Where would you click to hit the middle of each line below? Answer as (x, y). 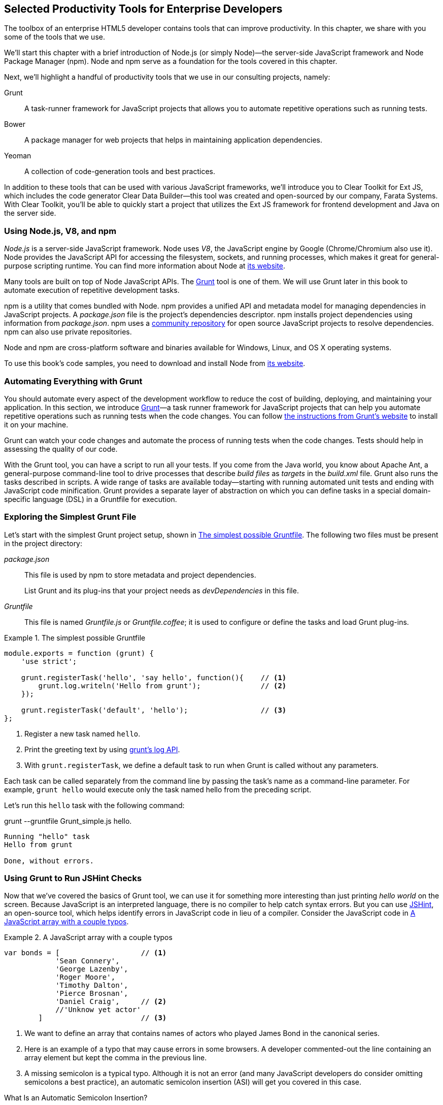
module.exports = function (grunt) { (79, 653)
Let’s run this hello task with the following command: (94, 805)
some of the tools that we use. (55, 37)
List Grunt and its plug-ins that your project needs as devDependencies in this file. (162, 590)
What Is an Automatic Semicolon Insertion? (76, 1098)
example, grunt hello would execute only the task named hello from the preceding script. (158, 789)
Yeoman (18, 156)
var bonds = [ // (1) (86, 953)
